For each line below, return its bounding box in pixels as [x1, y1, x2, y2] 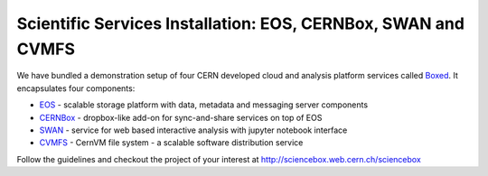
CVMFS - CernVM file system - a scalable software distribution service [39, 137, 304, 148]
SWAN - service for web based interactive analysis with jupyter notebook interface [39, 125, 348, 135]
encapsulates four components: [16, 82, 136, 94]
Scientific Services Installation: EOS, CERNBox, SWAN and [16, 14, 465, 33]
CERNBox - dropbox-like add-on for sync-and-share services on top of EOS [39, 112, 323, 123]
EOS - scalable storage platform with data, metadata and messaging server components [39, 99, 369, 110]
